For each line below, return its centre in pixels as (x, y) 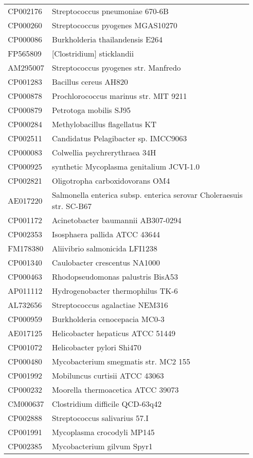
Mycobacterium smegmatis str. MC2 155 (121, 361)
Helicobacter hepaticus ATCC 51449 (114, 333)
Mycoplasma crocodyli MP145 (103, 432)
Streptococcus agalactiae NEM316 (110, 305)
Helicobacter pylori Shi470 (97, 347)
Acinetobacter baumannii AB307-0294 (117, 220)
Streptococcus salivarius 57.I (100, 418)
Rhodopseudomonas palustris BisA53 (115, 277)
